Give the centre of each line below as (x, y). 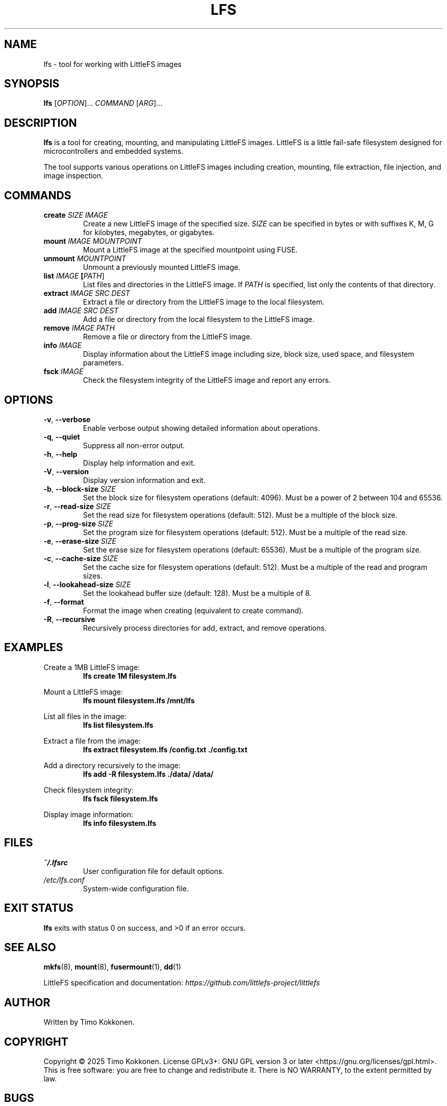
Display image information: (89, 814)
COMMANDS (38, 195)
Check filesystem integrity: (89, 790)
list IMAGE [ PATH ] (74, 276)
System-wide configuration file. (136, 888)
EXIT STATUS (39, 908)
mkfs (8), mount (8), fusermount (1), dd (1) (112, 967)
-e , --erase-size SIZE (80, 541)
